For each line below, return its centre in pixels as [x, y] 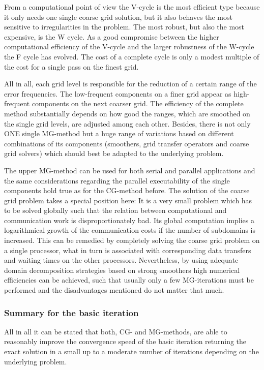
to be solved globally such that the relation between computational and [115, 210]
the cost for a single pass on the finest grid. [71, 66]
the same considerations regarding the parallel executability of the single [117, 180]
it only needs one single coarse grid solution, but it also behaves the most [118, 17]
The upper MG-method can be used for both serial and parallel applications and [130, 170]
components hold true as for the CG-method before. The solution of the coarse [127, 190]
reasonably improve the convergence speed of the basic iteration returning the [125, 341]
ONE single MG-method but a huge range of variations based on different [119, 133]
